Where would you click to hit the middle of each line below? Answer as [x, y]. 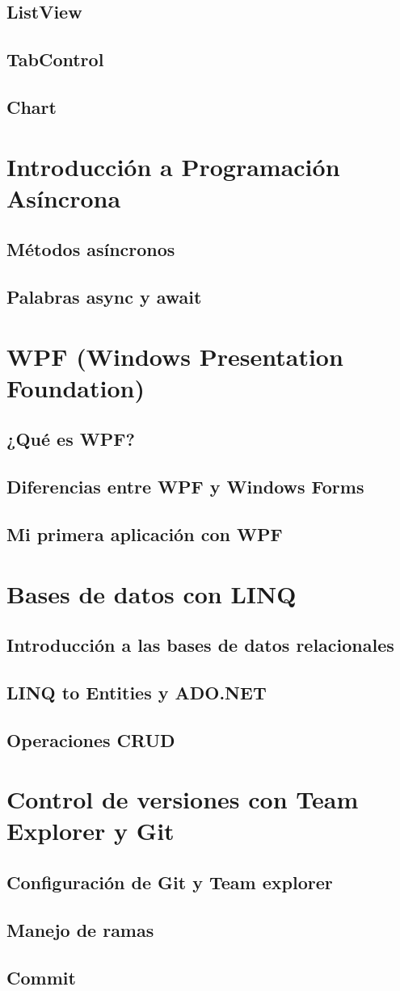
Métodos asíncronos [91, 249]
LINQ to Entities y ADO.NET [137, 692]
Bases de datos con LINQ [152, 593]
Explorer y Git [91, 831]
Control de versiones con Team [183, 799]
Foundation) [76, 387]
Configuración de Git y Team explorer [170, 882]
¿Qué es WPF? [71, 439]
